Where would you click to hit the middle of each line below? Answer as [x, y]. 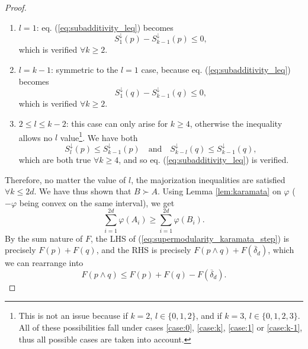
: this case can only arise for [117, 124]
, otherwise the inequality [236, 124]
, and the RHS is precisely [144, 250]
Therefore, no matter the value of [65, 179]
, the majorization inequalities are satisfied [208, 179]
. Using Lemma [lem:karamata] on [219, 191]
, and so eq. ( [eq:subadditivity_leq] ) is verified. [204, 160]
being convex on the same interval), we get [97, 202]
